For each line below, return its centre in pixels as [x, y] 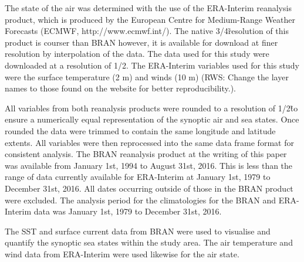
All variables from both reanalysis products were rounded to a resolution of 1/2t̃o [151, 108]
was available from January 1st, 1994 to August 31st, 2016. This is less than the [149, 165]
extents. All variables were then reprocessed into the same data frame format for [149, 142]
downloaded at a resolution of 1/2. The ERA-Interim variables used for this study [152, 65]
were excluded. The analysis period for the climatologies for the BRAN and [140, 200]
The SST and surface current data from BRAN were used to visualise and [138, 231]
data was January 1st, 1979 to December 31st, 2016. [128, 211]
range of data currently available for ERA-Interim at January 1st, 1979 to [138, 177]
